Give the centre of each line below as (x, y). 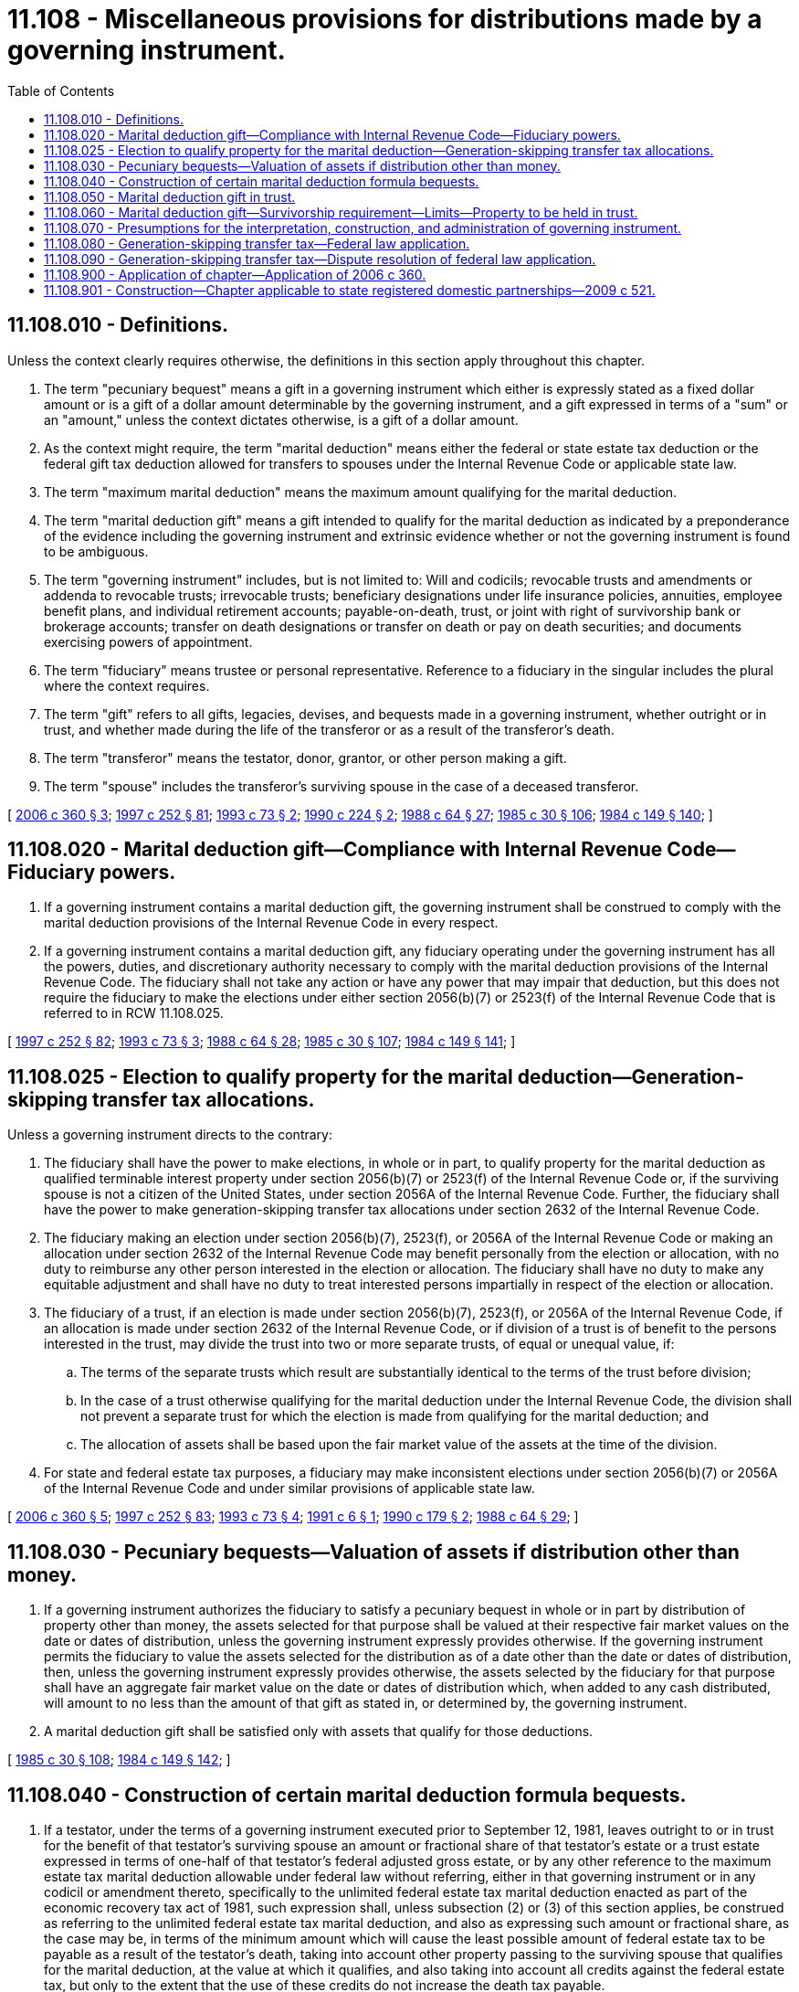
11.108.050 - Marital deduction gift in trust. (170, 196)
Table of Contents (61, 90)
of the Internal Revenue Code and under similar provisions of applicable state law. (289, 1489)
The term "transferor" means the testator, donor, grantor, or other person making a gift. (305, 758)
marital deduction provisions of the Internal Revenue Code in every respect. (271, 923)
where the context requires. (127, 685)
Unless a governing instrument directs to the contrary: (170, 1135)
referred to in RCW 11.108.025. (134, 1013)
